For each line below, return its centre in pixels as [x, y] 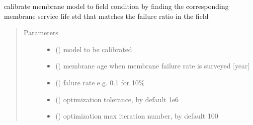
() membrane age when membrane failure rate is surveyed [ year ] [153, 66]
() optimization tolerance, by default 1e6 [117, 99]
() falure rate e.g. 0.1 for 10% [100, 82]
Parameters [41, 32]
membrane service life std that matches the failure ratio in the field [106, 16]
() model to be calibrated [94, 49]
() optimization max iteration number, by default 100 [137, 116]
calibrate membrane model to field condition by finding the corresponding [116, 6]
